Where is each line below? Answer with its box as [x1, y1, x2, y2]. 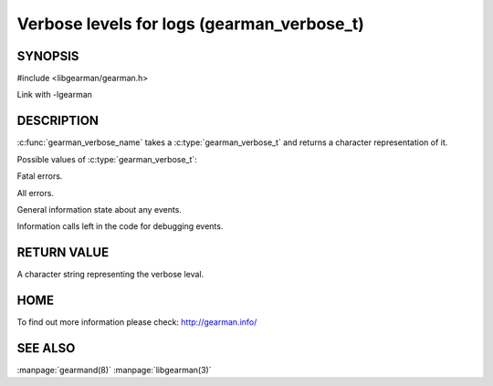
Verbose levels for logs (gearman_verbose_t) [16, 14, 365, 34]
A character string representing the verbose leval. [16, 269, 205, 280]
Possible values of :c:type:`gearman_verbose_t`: [16, 153, 198, 164]
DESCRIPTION [16, 113, 100, 129]
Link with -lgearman [16, 89, 93, 100]
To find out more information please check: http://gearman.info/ [16, 317, 257, 328]
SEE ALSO [16, 340, 76, 356]
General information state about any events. [16, 203, 183, 214]
